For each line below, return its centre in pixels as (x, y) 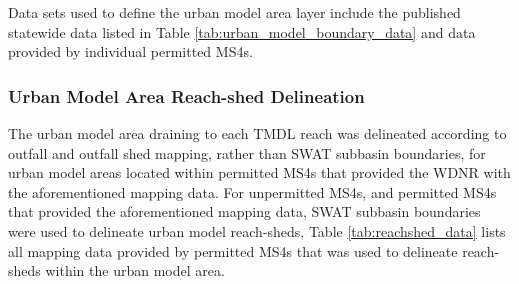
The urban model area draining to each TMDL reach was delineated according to (257, 133)
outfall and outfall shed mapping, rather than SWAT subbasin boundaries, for (247, 152)
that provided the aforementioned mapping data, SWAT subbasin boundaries (244, 211)
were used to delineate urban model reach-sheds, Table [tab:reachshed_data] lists (257, 230)
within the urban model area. (135, 270)
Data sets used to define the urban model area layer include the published (234, 12)
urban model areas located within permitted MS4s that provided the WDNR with (259, 172)
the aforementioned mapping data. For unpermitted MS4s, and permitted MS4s (252, 191)
